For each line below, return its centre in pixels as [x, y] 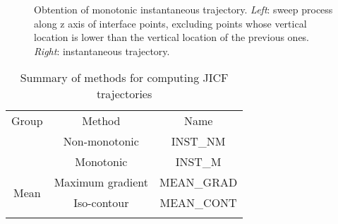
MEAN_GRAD [199, 182]
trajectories [124, 94]
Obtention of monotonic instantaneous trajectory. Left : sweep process [183, 9]
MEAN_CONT [198, 203]
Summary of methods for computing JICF [124, 78]
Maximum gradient [101, 182]
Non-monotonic [101, 141]
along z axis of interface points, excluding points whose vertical [170, 23]
